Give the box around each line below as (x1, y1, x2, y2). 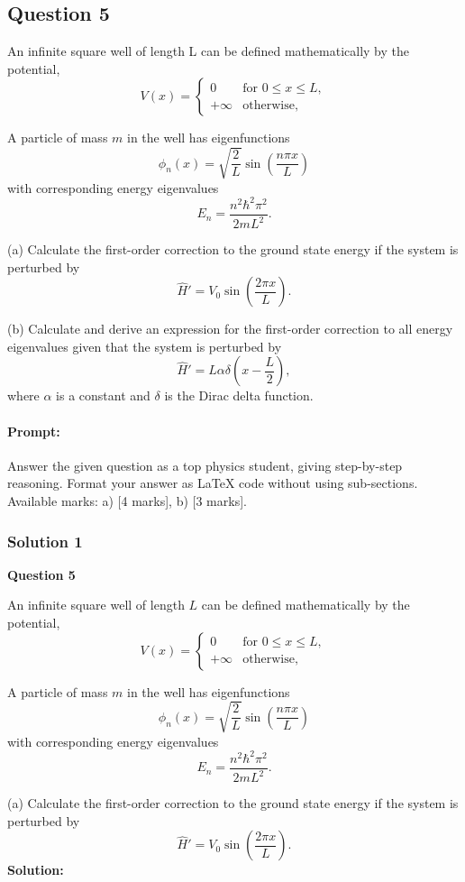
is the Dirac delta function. (164, 386, 314, 405)
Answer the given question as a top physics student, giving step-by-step (7, 455, 403, 474)
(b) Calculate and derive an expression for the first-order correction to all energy (7, 319, 453, 338)
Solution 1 (7, 529, 83, 552)
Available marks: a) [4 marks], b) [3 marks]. (7, 491, 247, 510)
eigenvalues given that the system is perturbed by (7, 336, 282, 355)
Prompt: (7, 421, 60, 440)
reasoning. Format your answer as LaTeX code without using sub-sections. (7, 473, 418, 492)
